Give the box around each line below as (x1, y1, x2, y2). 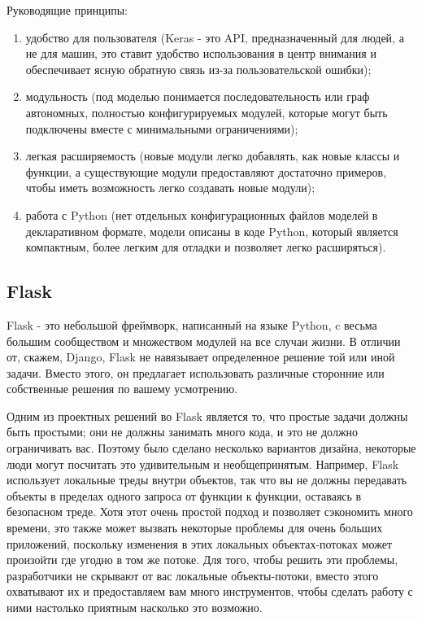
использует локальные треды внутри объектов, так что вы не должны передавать (7, 471, 407, 488)
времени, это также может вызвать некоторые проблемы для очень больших (7, 519, 383, 536)
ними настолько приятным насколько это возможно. (7, 599, 263, 616)
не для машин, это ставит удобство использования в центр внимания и (25, 45, 376, 62)
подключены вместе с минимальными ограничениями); (25, 120, 298, 137)
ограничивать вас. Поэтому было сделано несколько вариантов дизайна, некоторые (7, 440, 416, 457)
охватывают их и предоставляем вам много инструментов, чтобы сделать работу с (7, 583, 413, 600)
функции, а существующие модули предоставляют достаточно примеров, (25, 163, 387, 180)
